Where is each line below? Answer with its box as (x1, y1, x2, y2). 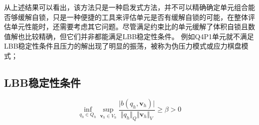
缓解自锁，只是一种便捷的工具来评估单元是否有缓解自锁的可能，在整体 (17, 11, 248, 22)
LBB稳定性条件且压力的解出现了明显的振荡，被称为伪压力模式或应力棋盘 (4, 41, 242, 51)
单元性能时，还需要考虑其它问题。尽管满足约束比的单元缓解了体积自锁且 (10, 21, 248, 32)
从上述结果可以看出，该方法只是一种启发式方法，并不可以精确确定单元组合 (4, 2, 248, 12)
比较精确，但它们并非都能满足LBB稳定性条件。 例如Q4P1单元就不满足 (24, 31, 254, 41)
